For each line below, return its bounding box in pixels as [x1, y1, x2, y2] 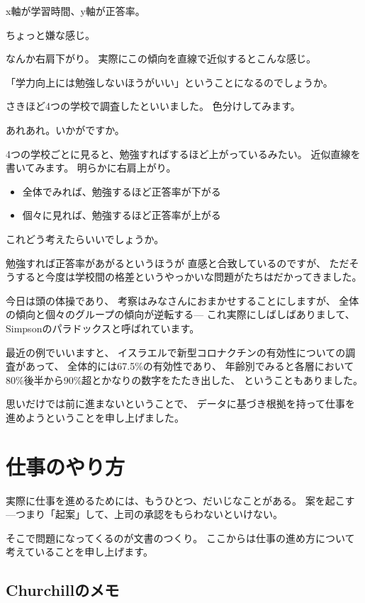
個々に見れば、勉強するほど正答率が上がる [22, 208, 221, 222]
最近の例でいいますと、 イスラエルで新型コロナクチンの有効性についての [6, 344, 346, 359]
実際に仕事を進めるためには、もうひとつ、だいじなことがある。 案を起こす [6, 492, 355, 507]
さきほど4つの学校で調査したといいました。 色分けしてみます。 [6, 98, 301, 113]
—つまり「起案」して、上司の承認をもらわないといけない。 [6, 507, 283, 522]
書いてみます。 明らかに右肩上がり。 [6, 160, 176, 175]
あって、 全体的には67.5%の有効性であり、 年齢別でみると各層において [25, 359, 354, 373]
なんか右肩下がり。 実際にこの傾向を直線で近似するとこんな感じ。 [6, 51, 317, 66]
